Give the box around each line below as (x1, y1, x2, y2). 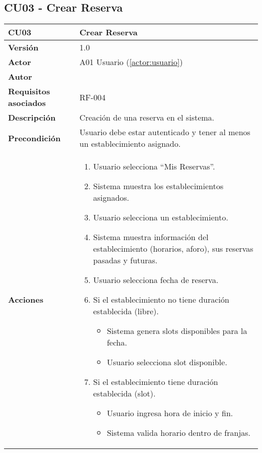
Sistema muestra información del (93, 231, 209, 243)
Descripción (8, 111, 56, 124)
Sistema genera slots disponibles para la (107, 325, 247, 337)
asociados (8, 97, 46, 109)
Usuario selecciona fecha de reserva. (93, 274, 219, 286)
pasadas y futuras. (93, 254, 158, 266)
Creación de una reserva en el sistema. (79, 111, 215, 124)
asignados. (93, 192, 129, 204)
